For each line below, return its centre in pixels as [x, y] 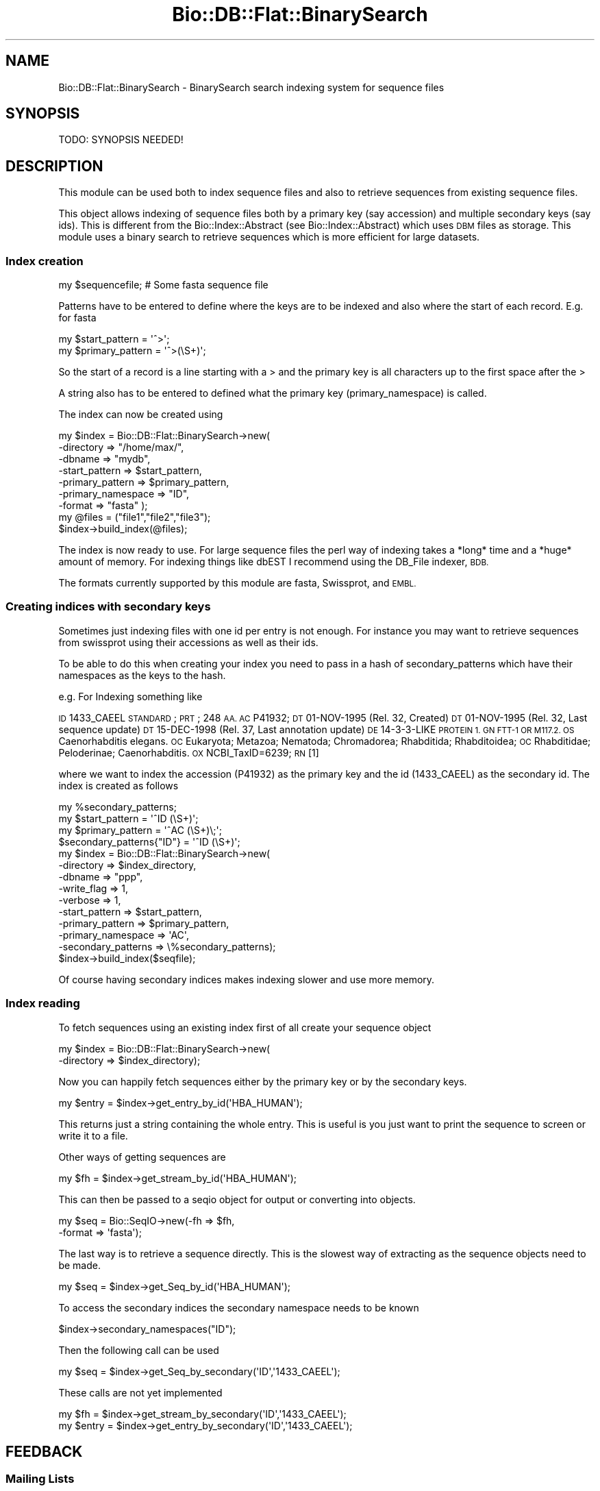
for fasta [77, 318]
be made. [79, 1265]
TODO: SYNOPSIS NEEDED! [121, 140]
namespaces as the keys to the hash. [142, 675]
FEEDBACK [44, 1451]
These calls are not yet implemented [140, 1392]
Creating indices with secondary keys [108, 607]
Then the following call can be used [139, 1350]
